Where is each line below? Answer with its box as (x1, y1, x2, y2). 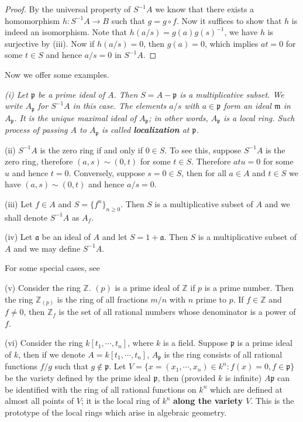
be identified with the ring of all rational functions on (5, 383, 197, 395)
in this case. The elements (73, 100, 167, 112)
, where (128, 337, 154, 349)
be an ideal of (42, 231, 91, 243)
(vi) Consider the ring (5, 337, 83, 349)
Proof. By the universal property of (5, 3, 131, 15)
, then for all (181, 166, 226, 179)
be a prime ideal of (37, 88, 105, 100)
